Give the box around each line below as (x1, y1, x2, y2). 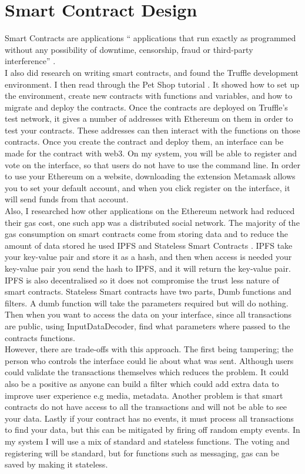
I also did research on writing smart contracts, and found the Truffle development (5, 66, 299, 78)
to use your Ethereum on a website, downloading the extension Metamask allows (5, 170, 296, 182)
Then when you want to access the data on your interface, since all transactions (5, 308, 292, 321)
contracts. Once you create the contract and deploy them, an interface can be (5, 135, 284, 148)
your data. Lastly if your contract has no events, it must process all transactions (5, 412, 294, 424)
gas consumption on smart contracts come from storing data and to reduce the (5, 228, 288, 240)
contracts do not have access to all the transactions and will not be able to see (5, 400, 287, 413)
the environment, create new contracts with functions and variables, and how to (5, 89, 293, 102)
